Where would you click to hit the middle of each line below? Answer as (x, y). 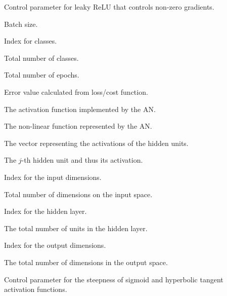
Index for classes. (31, 41)
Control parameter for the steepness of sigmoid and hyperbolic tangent (114, 279)
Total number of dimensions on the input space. (78, 194)
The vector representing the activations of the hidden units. (96, 143)
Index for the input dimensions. (53, 177)
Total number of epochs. (42, 75)
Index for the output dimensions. (55, 245)
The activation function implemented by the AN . (80, 109)
